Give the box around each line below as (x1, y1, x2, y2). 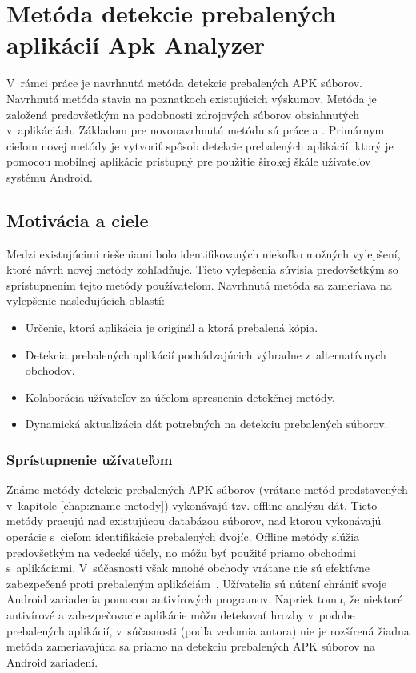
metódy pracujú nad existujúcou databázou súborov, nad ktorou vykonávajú (6, 512, 382, 529)
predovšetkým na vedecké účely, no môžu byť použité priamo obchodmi (6, 543, 356, 560)
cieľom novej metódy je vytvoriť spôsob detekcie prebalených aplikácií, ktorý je (6, 137, 394, 154)
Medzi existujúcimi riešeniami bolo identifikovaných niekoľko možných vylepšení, (6, 245, 401, 262)
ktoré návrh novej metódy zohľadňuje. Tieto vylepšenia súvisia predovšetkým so (6, 261, 398, 278)
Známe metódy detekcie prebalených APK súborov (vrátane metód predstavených (6, 481, 408, 498)
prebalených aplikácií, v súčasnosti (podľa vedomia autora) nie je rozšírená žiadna (6, 622, 410, 639)
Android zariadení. (6, 653, 98, 670)
